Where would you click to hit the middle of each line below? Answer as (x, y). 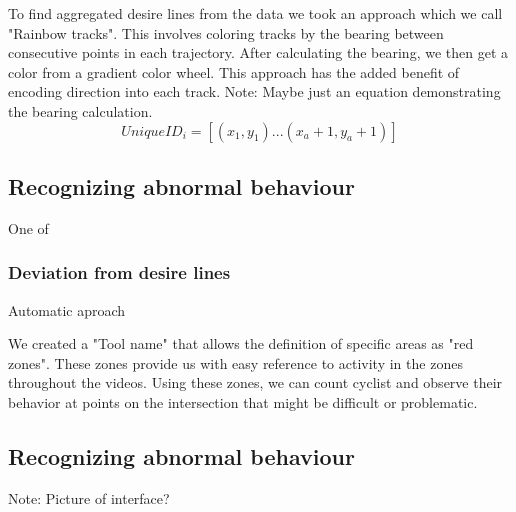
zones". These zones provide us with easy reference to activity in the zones (235, 362)
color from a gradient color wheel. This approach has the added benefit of (234, 71)
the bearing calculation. (80, 110)
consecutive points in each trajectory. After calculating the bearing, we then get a (258, 52)
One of (28, 227)
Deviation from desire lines (119, 272)
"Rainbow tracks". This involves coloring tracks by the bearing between (226, 32)
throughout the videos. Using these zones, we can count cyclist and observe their (255, 382)
